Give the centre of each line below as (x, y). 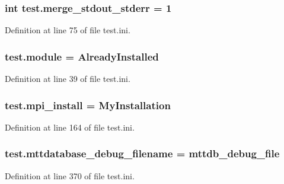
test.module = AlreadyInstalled (82, 56)
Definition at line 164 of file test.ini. (70, 127)
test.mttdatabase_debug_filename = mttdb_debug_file (142, 153)
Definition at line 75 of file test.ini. (68, 30)
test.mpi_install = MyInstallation (88, 105)
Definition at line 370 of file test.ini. (70, 175)
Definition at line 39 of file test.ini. (68, 79)
